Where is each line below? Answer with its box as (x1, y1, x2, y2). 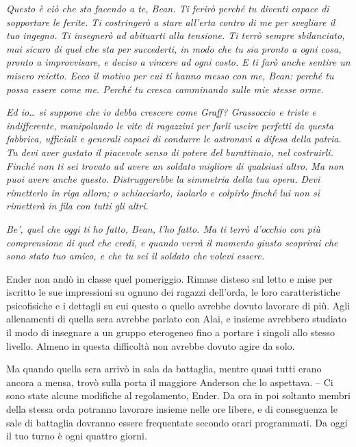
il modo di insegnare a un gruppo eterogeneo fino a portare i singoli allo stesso (6, 325, 335, 340)
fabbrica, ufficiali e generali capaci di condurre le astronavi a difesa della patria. (6, 131, 342, 146)
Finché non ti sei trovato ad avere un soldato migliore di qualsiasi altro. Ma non (6, 158, 344, 173)
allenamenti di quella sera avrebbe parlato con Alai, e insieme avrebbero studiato (6, 311, 347, 326)
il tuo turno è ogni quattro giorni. (6, 429, 147, 443)
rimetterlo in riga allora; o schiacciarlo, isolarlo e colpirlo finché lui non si (6, 185, 320, 199)
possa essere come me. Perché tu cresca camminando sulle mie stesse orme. (6, 81, 324, 96)
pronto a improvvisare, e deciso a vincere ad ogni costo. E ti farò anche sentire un (6, 55, 351, 69)
